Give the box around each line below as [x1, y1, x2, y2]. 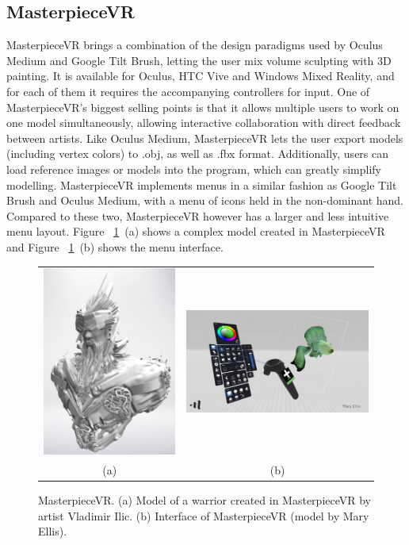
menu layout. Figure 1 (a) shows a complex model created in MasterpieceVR [6, 223, 385, 240]
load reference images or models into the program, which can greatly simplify [6, 160, 381, 177]
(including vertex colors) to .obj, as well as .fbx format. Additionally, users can [6, 145, 389, 162]
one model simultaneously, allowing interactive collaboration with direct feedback [6, 114, 401, 131]
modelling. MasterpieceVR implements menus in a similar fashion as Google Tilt [6, 176, 397, 193]
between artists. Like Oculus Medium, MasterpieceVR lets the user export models [6, 129, 403, 146]
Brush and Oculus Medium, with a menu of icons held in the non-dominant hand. [6, 192, 404, 209]
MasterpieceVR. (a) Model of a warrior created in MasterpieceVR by [38, 492, 372, 509]
